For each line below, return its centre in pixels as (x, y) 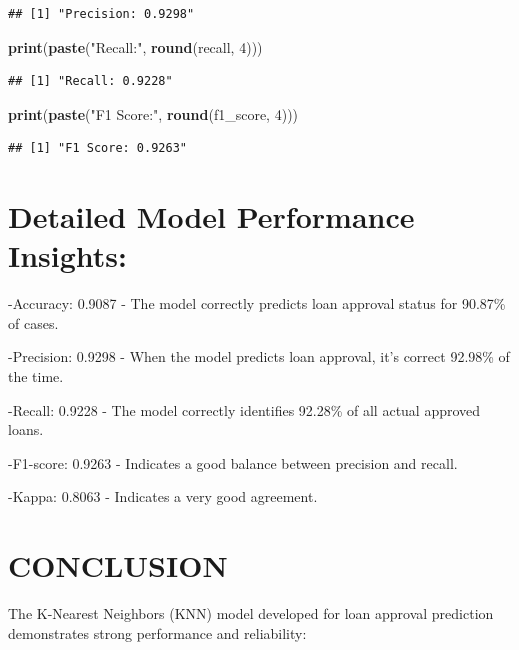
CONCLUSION (118, 565)
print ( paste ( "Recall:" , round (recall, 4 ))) (135, 46)
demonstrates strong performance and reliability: (157, 632)
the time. (36, 376)
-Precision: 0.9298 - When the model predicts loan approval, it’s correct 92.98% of (259, 356)
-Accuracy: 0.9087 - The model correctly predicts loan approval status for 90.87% (257, 303)
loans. (26, 429)
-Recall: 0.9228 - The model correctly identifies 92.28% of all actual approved (244, 409)
